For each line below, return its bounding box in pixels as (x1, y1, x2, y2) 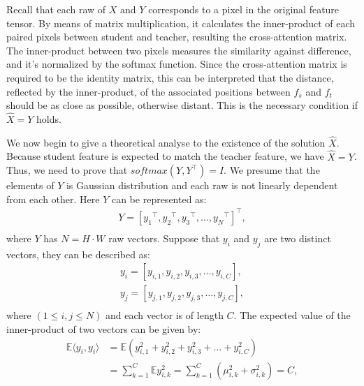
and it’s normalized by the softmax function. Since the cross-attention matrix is (6, 57, 347, 71)
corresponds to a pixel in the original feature (148, 2, 340, 16)
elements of (6, 178, 54, 193)
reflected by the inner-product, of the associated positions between (6, 84, 291, 98)
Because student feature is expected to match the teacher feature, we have (6, 149, 324, 163)
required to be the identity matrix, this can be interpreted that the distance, (6, 70, 334, 84)
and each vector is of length (105, 308, 224, 322)
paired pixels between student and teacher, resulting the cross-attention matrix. (6, 29, 347, 44)
